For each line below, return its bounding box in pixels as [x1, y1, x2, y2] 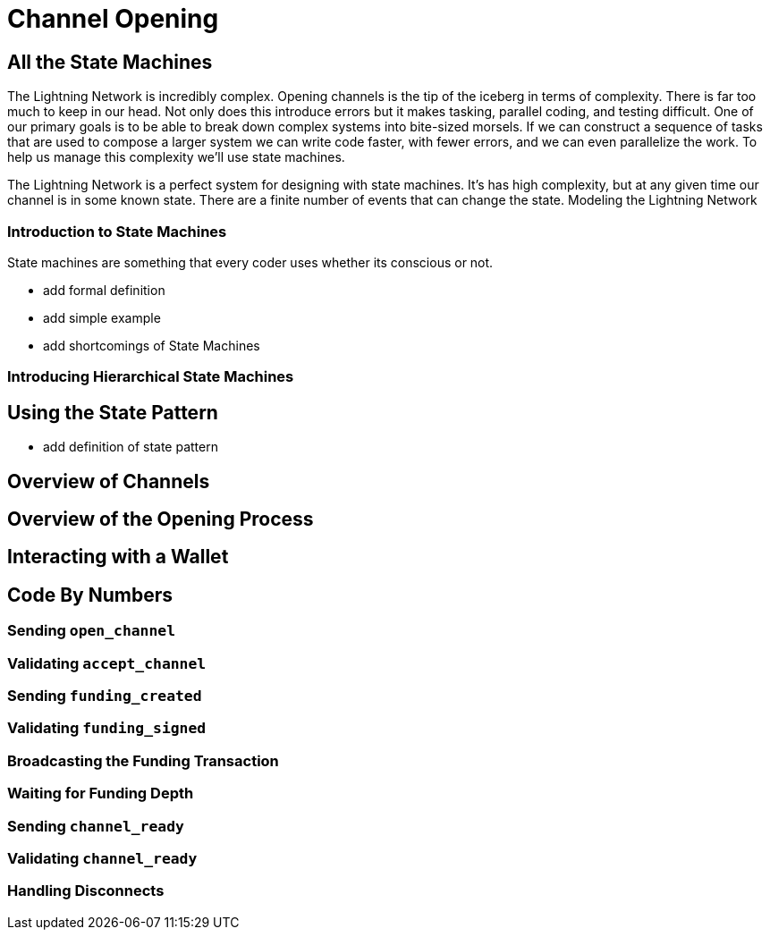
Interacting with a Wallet [7, 545, 229, 569]
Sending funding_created [7, 687, 202, 705]
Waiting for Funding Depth [7, 784, 194, 803]
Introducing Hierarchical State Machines [7, 367, 294, 386]
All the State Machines [7, 50, 213, 73]
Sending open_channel [7, 621, 175, 640]
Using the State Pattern [7, 401, 218, 424]
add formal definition [43, 282, 165, 298]
